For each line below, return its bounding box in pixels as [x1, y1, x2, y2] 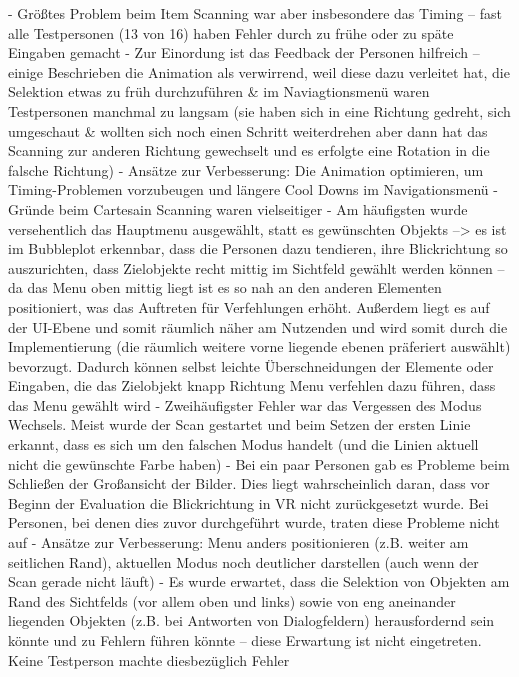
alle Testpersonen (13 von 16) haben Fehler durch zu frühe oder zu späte [8, 22, 454, 43]
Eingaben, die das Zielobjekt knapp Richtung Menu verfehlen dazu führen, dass [8, 375, 496, 396]
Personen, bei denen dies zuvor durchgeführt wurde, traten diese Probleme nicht [8, 512, 500, 533]
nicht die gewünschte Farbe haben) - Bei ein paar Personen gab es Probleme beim [8, 453, 510, 474]
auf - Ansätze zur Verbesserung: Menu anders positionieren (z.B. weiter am [8, 532, 469, 553]
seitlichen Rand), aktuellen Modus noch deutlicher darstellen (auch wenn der [8, 551, 479, 572]
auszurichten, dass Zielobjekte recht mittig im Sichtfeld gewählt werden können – [8, 257, 505, 278]
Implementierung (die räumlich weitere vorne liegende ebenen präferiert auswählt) [8, 336, 511, 357]
